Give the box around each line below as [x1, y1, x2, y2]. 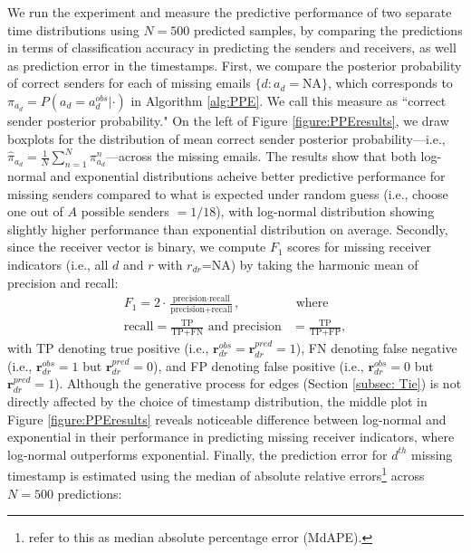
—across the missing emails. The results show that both [106, 147, 417, 166]
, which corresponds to [327, 73, 453, 92]
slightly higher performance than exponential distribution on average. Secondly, [7, 219, 448, 238]
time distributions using [7, 20, 139, 39]
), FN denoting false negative [295, 338, 457, 358]
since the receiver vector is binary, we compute [7, 237, 266, 256]
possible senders [81, 202, 169, 221]
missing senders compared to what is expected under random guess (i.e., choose [7, 184, 448, 203]
